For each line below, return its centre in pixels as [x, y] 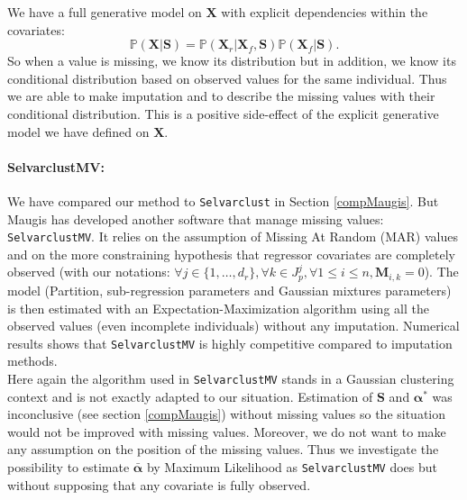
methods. [32, 361]
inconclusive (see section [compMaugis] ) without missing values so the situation [227, 414]
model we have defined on [78, 131]
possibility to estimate [69, 466]
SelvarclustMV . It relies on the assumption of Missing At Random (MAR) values [233, 236]
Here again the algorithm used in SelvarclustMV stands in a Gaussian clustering [231, 378]
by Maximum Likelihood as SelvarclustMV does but [292, 466]
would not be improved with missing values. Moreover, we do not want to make [227, 431]
